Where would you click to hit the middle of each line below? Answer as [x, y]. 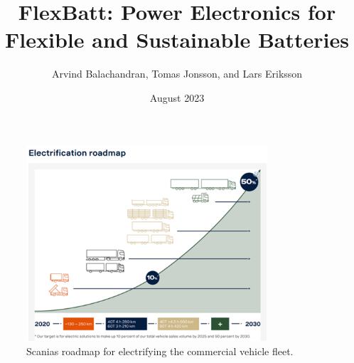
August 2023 [177, 97]
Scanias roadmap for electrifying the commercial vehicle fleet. [160, 351]
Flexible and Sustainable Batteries [177, 40]
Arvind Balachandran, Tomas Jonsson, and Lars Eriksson [177, 74]
